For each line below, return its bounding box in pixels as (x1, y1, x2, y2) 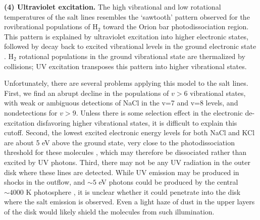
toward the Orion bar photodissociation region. (103, 21, 249, 32)
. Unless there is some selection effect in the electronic (76, 107, 243, 118)
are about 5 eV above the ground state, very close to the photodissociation (4, 137, 235, 147)
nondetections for (4, 107, 58, 118)
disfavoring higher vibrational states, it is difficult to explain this (36, 117, 237, 128)
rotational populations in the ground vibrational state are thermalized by (19, 50, 245, 61)
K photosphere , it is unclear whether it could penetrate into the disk (26, 186, 241, 197)
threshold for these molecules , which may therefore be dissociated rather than (4, 147, 247, 157)
